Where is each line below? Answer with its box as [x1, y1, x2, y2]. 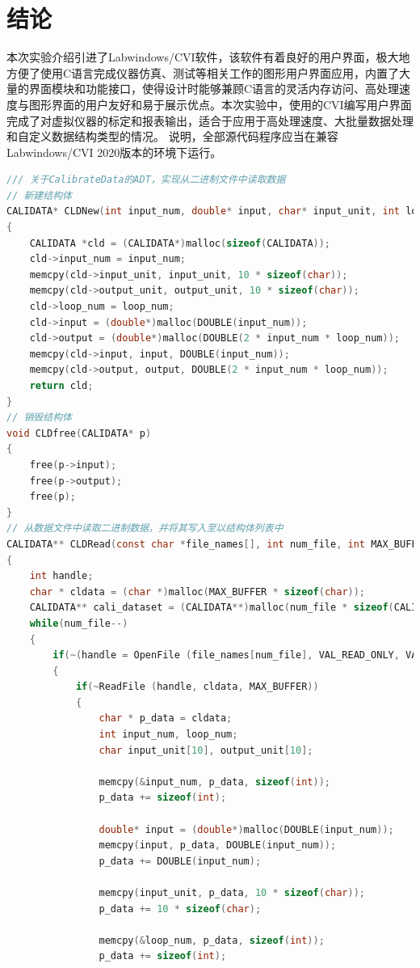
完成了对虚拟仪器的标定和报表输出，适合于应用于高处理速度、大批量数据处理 [6, 112, 414, 129]
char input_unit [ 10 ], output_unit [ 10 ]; [99, 744, 313, 756]
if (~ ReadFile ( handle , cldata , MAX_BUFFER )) [75, 681, 319, 693]
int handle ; [29, 570, 94, 582]
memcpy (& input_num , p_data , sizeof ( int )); [99, 776, 330, 788]
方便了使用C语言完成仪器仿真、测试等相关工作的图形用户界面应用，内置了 [6, 64, 400, 81]
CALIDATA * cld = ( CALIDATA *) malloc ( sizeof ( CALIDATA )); [29, 237, 331, 249]
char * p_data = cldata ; [99, 712, 233, 725]
